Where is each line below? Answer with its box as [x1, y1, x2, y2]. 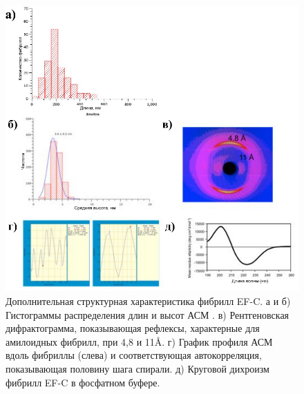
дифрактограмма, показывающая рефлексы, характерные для [6, 321, 260, 335]
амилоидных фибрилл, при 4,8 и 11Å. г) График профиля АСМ [6, 334, 273, 348]
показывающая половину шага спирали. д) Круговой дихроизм [6, 361, 269, 375]
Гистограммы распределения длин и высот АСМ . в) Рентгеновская [6, 307, 289, 322]
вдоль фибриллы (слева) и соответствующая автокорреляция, [6, 348, 262, 362]
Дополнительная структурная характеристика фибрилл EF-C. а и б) [6, 293, 291, 308]
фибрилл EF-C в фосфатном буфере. [6, 375, 160, 389]
